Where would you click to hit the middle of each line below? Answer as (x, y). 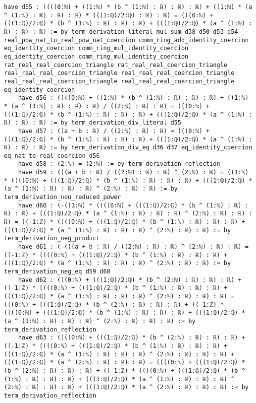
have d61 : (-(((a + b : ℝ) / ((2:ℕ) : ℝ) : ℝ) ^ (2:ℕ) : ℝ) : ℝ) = (133, 247)
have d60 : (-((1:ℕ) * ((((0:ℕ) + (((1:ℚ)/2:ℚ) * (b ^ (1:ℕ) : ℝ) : (133, 205)
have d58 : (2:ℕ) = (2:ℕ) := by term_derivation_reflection (119, 164)
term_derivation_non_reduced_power (63, 197)
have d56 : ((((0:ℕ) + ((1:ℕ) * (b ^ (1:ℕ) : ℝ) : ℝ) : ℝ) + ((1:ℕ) (133, 98)
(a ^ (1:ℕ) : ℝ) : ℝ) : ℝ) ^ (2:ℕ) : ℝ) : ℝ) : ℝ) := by (100, 321)
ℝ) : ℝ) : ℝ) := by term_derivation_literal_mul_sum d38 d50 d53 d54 (121, 32)
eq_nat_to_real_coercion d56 (52, 156)
